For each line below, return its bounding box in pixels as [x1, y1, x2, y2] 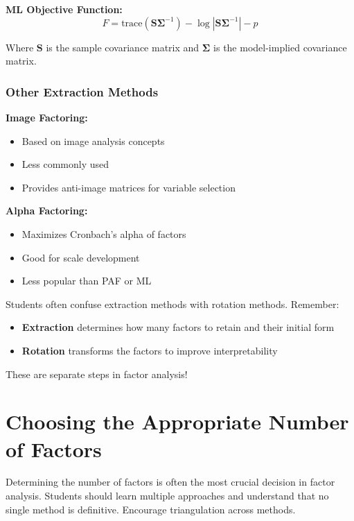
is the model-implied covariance [213, 40, 347, 54]
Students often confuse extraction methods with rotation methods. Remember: [6, 296, 339, 311]
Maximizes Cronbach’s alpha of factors [21, 226, 186, 241]
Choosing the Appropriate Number [6, 407, 349, 436]
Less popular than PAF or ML [21, 273, 152, 288]
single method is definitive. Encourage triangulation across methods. [6, 502, 296, 516]
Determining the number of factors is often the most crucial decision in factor [6, 475, 335, 489]
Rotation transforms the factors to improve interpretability [21, 343, 278, 357]
